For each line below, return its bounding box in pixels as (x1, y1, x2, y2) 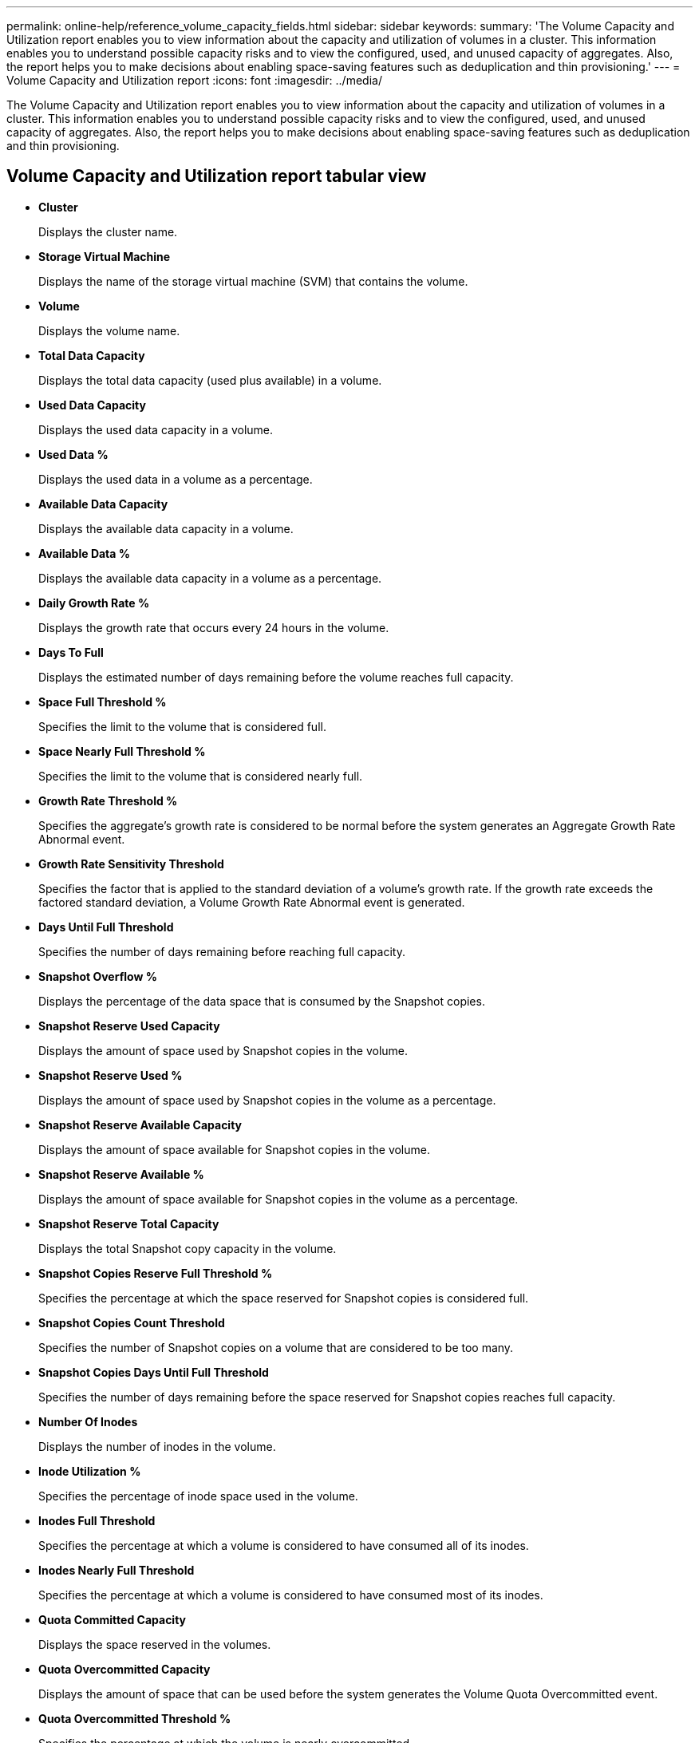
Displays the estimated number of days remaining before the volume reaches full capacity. (38, 670, 514, 684)
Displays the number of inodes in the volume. (38, 1439, 276, 1453)
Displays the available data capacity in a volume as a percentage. (38, 571, 382, 585)
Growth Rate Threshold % (38, 793, 178, 808)
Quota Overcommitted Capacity (38, 1662, 211, 1676)
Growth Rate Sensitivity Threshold (38, 856, 224, 871)
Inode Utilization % (38, 1464, 141, 1478)
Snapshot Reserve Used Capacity (38, 1018, 220, 1033)
